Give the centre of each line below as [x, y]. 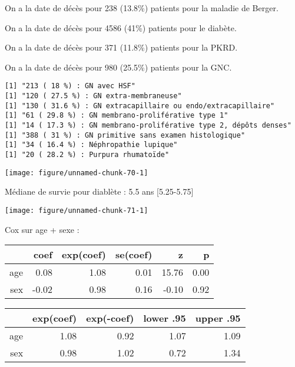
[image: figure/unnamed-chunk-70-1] [77, 173]
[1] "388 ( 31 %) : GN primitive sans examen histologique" [125, 135]
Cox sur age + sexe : [42, 229]
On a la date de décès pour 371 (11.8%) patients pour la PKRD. [121, 47]
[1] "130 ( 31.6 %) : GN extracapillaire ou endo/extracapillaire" [140, 106]
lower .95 [165, 318]
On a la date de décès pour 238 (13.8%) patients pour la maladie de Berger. [142, 8]
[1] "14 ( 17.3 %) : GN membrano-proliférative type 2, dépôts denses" [148, 125]
